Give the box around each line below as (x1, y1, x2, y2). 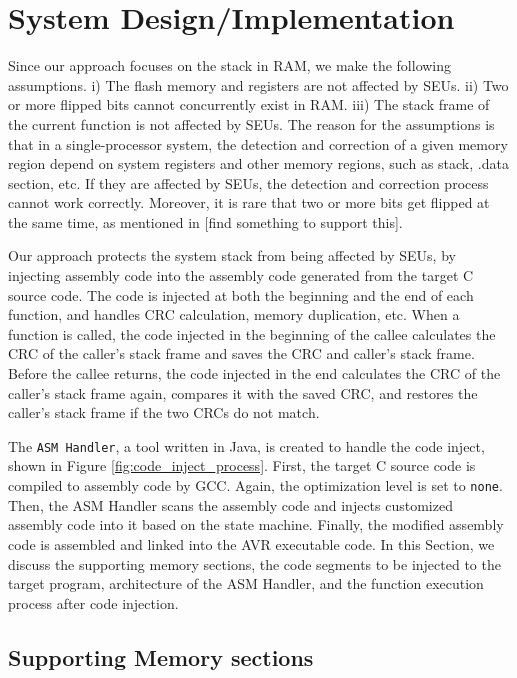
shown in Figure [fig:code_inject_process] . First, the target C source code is (8, 455, 476, 476)
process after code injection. (8, 592, 179, 613)
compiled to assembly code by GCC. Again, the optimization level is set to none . (8, 475, 503, 496)
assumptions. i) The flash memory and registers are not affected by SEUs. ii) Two (8, 74, 509, 95)
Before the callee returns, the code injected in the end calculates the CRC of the (8, 363, 501, 384)
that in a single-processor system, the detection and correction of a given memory (8, 133, 508, 154)
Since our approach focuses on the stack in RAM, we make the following (8, 55, 452, 76)
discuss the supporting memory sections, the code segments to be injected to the (8, 553, 501, 574)
